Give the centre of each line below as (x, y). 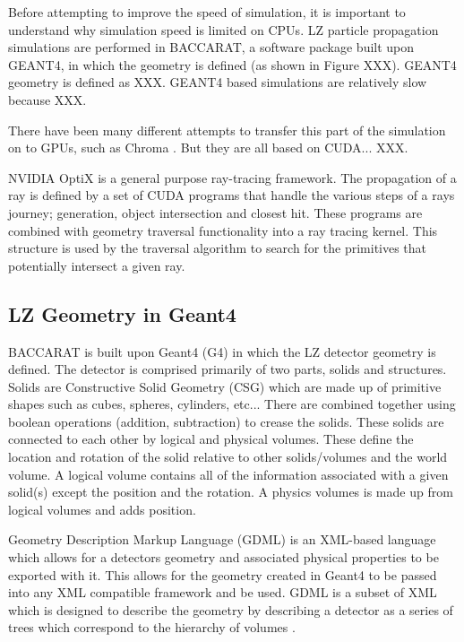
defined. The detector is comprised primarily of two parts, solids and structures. (228, 369)
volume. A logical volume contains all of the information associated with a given (228, 474)
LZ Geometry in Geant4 (122, 313)
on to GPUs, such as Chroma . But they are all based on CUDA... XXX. (208, 147)
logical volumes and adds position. (102, 509)
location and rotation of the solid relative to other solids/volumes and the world (228, 457)
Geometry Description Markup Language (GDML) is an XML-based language (222, 539)
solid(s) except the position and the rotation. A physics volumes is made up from (231, 492)
